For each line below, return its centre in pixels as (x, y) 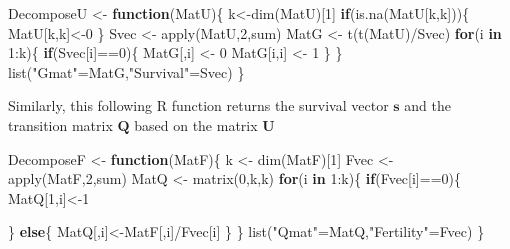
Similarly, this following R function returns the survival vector (198, 105)
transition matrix (60, 124)
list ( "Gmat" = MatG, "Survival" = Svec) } (126, 71)
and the (427, 105)
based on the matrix (196, 124)
